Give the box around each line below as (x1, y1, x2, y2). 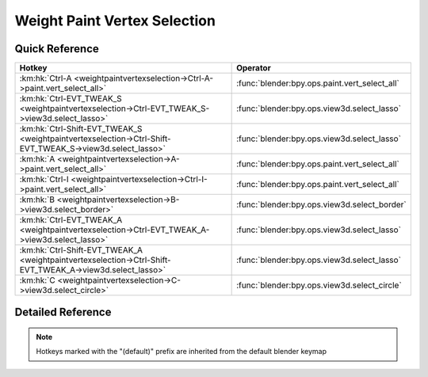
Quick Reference (14, 42, 99, 55)
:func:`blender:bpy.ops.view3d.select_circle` (236, 280, 402, 291)
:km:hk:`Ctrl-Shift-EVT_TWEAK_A (19, 245, 143, 256)
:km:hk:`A (19, 154, 55, 165)
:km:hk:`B (19, 194, 55, 205)
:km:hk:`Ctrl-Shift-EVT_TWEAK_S (19, 124, 143, 135)
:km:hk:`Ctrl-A (19, 73, 72, 84)
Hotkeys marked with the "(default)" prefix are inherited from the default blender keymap (36, 347, 327, 356)
